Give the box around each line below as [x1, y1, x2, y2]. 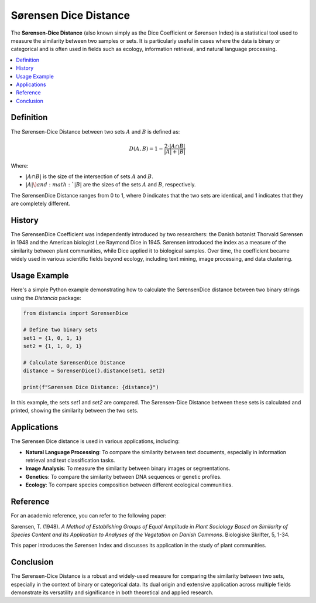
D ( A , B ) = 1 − [129, 145, 163, 152]
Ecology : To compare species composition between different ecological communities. [25, 481, 233, 489]
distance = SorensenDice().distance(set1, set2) [23, 367, 166, 374]
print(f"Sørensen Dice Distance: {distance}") [23, 384, 159, 390]
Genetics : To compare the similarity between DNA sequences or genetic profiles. [25, 473, 222, 480]
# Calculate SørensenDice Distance [23, 359, 125, 366]
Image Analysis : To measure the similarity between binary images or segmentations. [25, 465, 231, 472]
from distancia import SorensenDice [23, 310, 129, 316]
